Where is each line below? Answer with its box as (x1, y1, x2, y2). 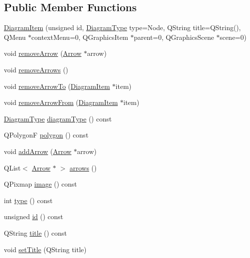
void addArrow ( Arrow (4, 146, 72, 156)
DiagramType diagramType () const (4, 113, 112, 123)
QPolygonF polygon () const (4, 130, 89, 140)
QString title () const (4, 227, 67, 238)
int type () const (4, 195, 53, 205)
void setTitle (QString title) (4, 244, 87, 254)
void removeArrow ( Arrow (4, 48, 82, 58)
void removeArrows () (4, 64, 68, 74)
